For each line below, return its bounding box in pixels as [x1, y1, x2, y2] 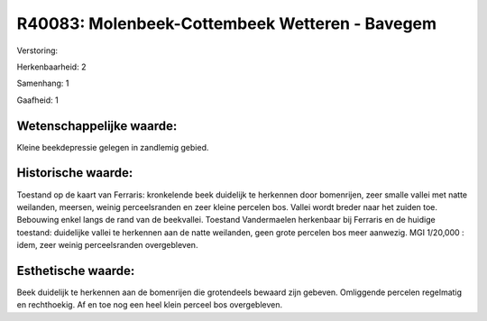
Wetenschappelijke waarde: [16, 118, 178, 133]
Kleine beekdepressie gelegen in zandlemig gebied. [16, 142, 209, 152]
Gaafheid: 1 [16, 95, 59, 105]
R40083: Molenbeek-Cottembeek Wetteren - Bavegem [16, 14, 437, 33]
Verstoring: [16, 45, 59, 56]
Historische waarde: [16, 165, 133, 180]
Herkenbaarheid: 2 [16, 61, 87, 72]
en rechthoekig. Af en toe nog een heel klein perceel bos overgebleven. [16, 299, 283, 310]
